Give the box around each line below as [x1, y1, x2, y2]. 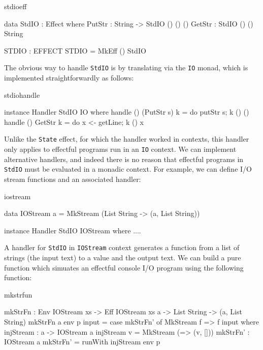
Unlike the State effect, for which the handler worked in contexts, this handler [4, 133, 249, 144]
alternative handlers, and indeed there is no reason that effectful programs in [4, 153, 244, 164]
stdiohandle [4, 89, 40, 100]
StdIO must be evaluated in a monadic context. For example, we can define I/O [4, 164, 252, 174]
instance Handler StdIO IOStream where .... [4, 225, 141, 235]
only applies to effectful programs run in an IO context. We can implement [4, 144, 237, 154]
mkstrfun [4, 289, 32, 300]
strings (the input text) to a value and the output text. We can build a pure [4, 252, 241, 262]
